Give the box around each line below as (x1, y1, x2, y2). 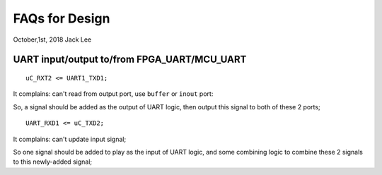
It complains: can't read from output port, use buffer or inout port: (13, 90, 214, 98)
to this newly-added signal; (13, 157, 92, 166)
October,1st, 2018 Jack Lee (13, 35, 92, 44)
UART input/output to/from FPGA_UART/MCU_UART (13, 54, 247, 66)
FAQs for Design (13, 11, 110, 26)
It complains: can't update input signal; (13, 135, 127, 143)
